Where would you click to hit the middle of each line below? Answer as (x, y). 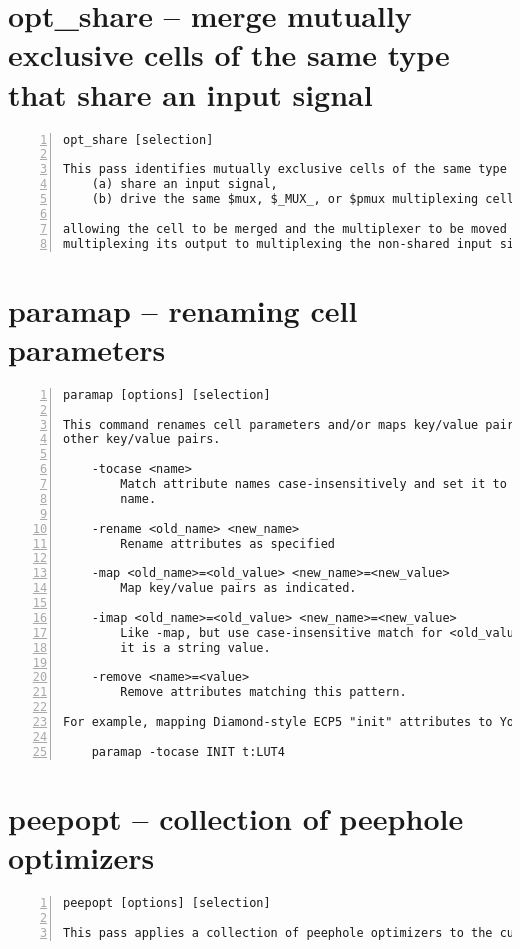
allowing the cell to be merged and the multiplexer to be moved (285, 228)
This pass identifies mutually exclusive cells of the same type (285, 169)
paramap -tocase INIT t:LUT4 (188, 751)
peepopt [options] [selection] (167, 903)
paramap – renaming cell (183, 309)
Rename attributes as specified (228, 543)
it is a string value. (195, 647)
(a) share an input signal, (184, 184)
